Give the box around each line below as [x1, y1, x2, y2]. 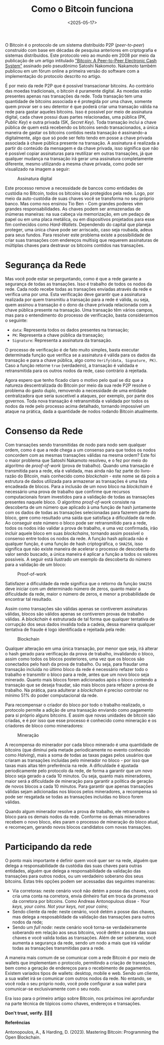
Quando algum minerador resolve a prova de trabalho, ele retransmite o [5, 808, 149, 814]
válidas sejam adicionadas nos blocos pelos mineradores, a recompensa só [5, 788, 158, 795]
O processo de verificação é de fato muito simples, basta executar [5, 347, 140, 352]
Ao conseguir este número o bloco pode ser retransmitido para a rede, [5, 520, 148, 525]
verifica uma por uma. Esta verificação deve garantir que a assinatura [5, 291, 145, 297]
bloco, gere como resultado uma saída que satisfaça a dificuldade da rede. [5, 515, 156, 521]
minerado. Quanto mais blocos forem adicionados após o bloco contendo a [5, 676, 157, 682]
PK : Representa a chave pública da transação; [12, 332, 104, 338]
